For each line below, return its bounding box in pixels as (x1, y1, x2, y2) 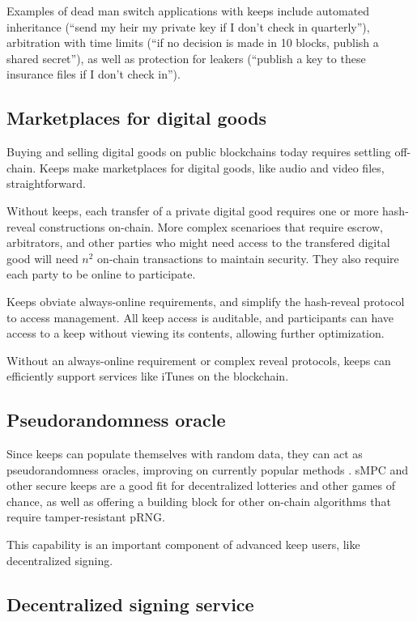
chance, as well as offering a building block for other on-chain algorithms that (6, 492, 391, 509)
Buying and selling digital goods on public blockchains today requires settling (6, 143, 391, 160)
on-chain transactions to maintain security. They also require (97, 249, 399, 266)
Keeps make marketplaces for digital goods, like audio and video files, (39, 159, 385, 176)
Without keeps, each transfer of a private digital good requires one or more (6, 202, 379, 219)
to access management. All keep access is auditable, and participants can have (6, 308, 394, 325)
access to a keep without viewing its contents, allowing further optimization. (6, 325, 385, 342)
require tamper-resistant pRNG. (6, 508, 165, 525)
